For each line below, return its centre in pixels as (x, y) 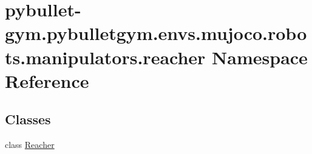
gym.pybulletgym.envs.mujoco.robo (156, 33)
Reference (47, 80)
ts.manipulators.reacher (105, 57)
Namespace (260, 57)
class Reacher (30, 145)
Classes (28, 119)
